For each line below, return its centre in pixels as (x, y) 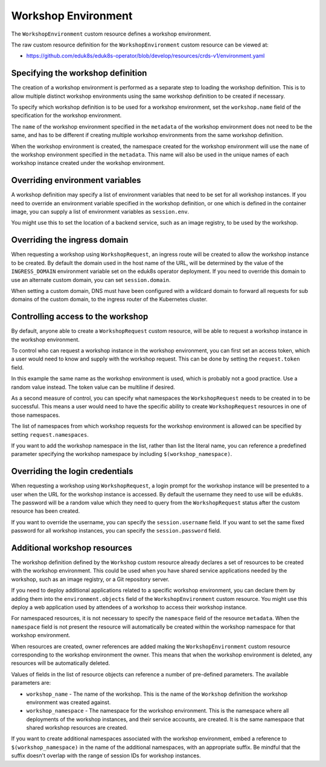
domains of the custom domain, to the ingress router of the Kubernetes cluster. (109, 300)
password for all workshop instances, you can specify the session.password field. (116, 531)
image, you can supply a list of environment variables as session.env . (100, 212)
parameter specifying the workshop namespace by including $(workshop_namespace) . (122, 454)
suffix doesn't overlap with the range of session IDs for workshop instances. (106, 756)
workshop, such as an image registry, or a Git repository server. (90, 579)
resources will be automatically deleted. (61, 663)
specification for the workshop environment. (66, 115)
